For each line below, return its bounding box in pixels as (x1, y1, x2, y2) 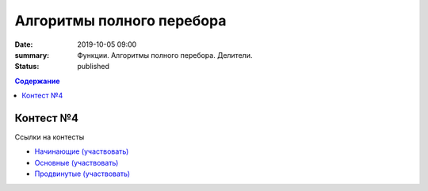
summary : (14, 50, 50, 59)
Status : (14, 62, 40, 71)
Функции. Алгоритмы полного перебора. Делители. (77, 50, 253, 59)
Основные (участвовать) (34, 158, 119, 167)
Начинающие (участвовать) (34, 147, 129, 156)
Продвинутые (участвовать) (34, 169, 131, 178)
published (77, 62, 110, 71)
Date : (14, 40, 33, 49)
